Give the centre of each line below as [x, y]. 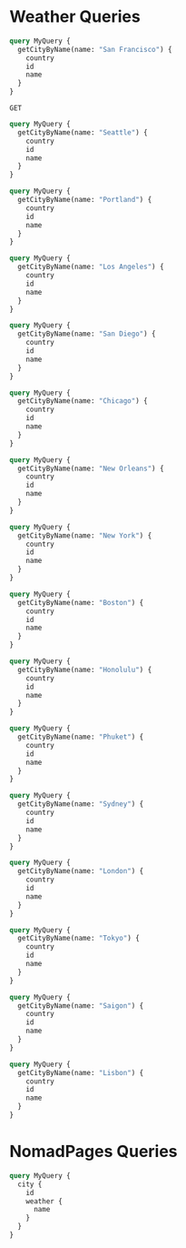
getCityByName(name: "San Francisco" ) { [95, 49]
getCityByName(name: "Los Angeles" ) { [91, 267]
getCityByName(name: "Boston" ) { [81, 602]
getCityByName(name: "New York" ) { [85, 535]
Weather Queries [75, 17]
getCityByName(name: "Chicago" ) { [83, 401]
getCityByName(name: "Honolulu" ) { [85, 669]
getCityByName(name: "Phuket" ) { [81, 737]
